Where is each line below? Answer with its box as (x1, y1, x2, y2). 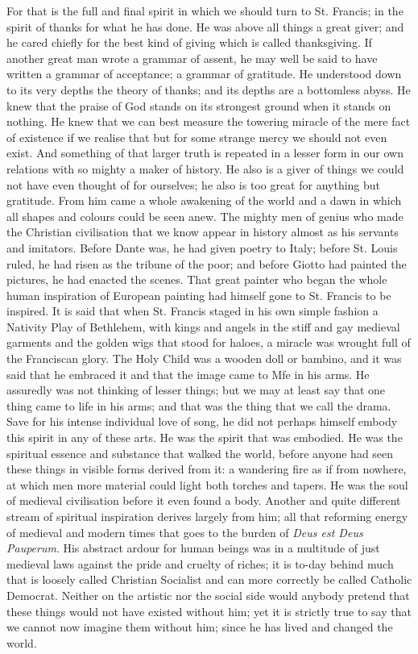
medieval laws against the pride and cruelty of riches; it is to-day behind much (6, 555, 394, 572)
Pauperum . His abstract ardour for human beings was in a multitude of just (6, 539, 380, 556)
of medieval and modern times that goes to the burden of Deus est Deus (6, 523, 363, 540)
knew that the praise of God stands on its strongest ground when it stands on (6, 97, 391, 114)
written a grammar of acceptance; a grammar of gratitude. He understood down (6, 65, 402, 82)
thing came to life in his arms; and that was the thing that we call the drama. (6, 397, 391, 414)
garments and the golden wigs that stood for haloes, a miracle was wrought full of (6, 334, 411, 351)
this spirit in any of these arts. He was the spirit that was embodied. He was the (6, 429, 403, 446)
